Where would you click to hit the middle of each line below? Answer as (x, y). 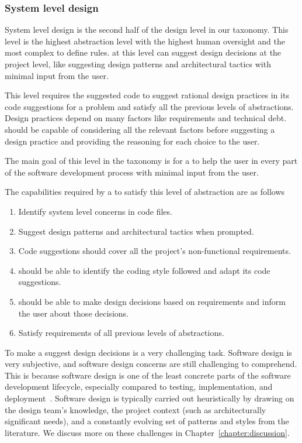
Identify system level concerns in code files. (95, 211)
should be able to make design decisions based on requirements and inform (152, 301)
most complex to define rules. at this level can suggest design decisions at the (143, 52)
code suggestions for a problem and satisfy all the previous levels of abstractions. (149, 106)
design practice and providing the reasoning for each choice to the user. (132, 141)
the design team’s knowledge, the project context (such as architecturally (136, 409)
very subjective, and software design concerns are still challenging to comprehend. (151, 364)
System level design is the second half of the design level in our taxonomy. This (147, 30)
